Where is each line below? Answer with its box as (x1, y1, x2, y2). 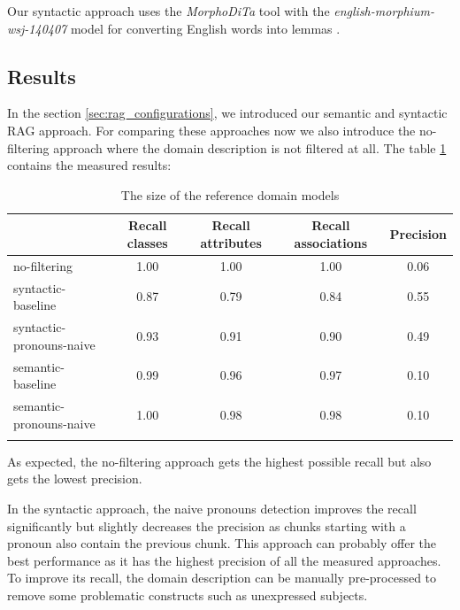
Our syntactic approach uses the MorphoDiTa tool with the (7, 2, 330, 19)
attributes (200, 233, 262, 251)
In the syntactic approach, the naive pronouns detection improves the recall (7, 499, 417, 518)
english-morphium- (333, 2, 434, 19)
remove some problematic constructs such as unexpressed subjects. (7, 586, 368, 605)
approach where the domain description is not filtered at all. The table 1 (53, 138, 447, 157)
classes (126, 233, 168, 251)
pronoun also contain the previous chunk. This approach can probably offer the (7, 534, 437, 552)
